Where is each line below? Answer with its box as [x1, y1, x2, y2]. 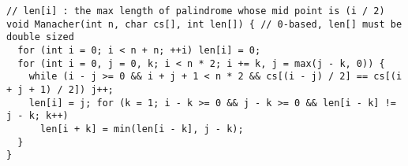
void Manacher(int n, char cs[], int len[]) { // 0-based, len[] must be [6, 18, 402, 30]
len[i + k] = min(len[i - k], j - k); [39, 123, 244, 135]
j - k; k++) [6, 110, 69, 122]
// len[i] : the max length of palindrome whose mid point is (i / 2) [6, 6, 385, 17]
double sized [6, 31, 74, 43]
